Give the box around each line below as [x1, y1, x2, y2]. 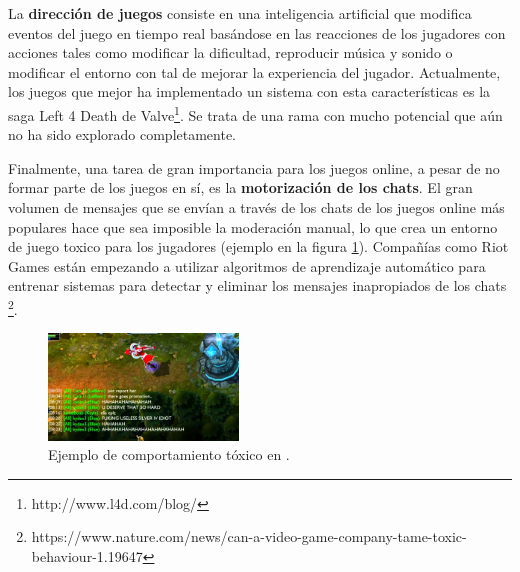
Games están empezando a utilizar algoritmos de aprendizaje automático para [8, 255, 486, 276]
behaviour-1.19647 [31, 545, 143, 566]
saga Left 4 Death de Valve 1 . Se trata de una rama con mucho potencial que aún [8, 101, 503, 125]
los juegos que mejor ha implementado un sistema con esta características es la [8, 81, 491, 102]
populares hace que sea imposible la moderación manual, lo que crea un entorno [8, 216, 498, 237]
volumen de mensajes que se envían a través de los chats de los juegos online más [8, 197, 505, 217]
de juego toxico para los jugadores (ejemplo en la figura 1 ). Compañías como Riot [8, 236, 509, 257]
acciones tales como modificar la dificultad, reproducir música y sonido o [8, 42, 453, 63]
